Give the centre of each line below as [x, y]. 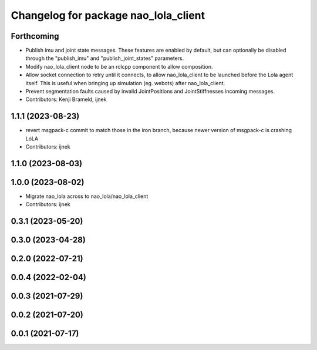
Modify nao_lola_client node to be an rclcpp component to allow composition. [119, 66]
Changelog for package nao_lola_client [108, 15]
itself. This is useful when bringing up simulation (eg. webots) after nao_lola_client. [125, 83]
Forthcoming [35, 36]
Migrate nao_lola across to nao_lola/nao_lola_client [87, 196]
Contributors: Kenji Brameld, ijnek [66, 99]
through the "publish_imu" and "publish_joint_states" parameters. [105, 58]
